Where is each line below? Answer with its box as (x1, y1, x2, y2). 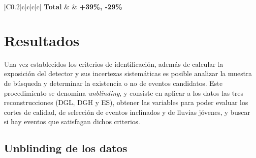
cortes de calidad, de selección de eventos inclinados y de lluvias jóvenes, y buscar (4, 106, 250, 117)
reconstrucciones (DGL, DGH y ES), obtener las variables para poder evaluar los (4, 97, 248, 107)
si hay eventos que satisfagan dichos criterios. (4, 116, 140, 127)
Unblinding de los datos (4, 140, 128, 156)
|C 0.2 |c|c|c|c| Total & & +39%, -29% (4, 1, 122, 11)
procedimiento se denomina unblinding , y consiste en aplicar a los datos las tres (4, 87, 243, 98)
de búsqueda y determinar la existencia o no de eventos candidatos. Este (4, 78, 223, 88)
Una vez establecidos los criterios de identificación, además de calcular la (4, 58, 224, 69)
